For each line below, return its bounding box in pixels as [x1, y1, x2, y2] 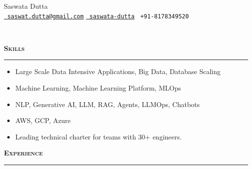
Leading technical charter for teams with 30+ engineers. [15, 131, 182, 141]
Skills [4, 43, 25, 53]
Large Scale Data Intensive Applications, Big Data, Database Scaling [15, 66, 220, 77]
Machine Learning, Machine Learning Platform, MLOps [15, 83, 181, 93]
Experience [4, 148, 43, 158]
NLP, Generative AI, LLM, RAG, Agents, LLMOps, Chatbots [15, 99, 200, 109]
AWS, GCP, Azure [15, 115, 71, 125]
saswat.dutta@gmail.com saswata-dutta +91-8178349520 [7, 13, 189, 20]
